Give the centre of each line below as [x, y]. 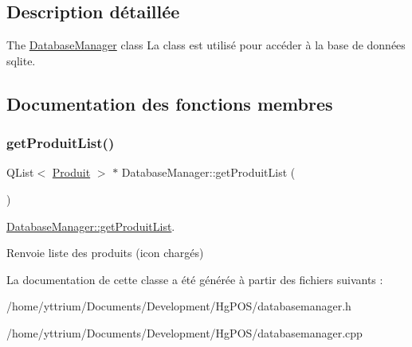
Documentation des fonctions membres [170, 103]
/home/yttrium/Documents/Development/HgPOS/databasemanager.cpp [184, 332]
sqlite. [21, 60]
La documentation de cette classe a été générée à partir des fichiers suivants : [195, 279]
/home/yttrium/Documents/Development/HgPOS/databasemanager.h [179, 306]
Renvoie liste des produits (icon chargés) [105, 253]
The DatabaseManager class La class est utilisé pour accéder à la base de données [206, 45]
